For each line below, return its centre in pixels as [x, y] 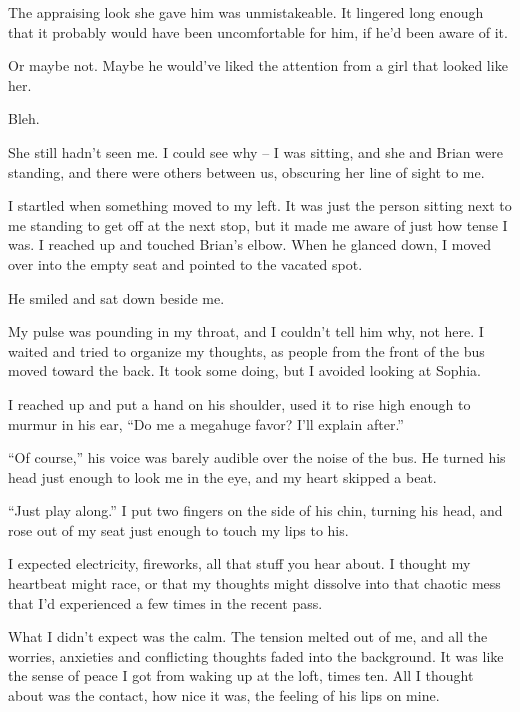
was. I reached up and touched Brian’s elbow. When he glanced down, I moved [250, 244]
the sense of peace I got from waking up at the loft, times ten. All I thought [241, 675]
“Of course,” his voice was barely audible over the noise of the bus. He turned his [257, 457]
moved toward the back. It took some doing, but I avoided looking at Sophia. [245, 370]
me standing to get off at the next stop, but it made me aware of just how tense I [258, 224]
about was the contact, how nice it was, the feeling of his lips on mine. [224, 695]
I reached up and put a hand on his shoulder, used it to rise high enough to [239, 403]
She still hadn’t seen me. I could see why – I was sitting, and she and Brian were [255, 151]
